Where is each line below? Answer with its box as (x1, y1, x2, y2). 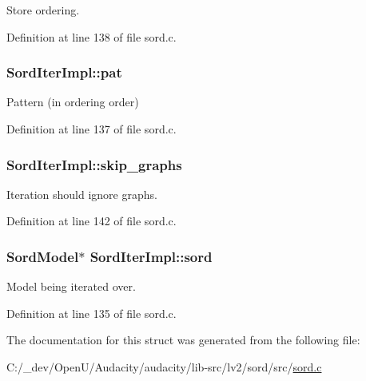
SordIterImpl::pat (6, 62, 122, 82)
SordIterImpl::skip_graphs (6, 154, 182, 174)
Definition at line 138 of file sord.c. (6, 28, 177, 45)
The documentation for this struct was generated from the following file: (6, 331, 360, 348)
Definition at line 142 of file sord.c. (6, 212, 177, 229)
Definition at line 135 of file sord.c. (6, 304, 177, 321)
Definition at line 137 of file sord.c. (6, 121, 177, 137)
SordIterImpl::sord (90, 246, 213, 266)
